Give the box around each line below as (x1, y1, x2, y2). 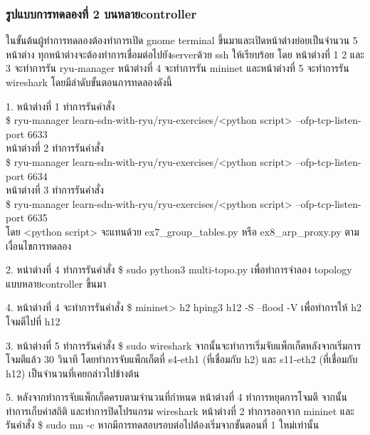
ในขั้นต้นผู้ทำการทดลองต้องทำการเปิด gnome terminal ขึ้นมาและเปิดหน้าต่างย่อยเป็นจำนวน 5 (6, 33, 358, 48)
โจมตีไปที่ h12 (6, 313, 60, 328)
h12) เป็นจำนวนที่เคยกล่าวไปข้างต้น (6, 365, 139, 380)
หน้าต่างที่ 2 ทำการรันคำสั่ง (6, 140, 104, 155)
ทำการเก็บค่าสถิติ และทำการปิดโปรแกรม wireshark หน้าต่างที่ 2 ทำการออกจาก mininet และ (6, 403, 354, 418)
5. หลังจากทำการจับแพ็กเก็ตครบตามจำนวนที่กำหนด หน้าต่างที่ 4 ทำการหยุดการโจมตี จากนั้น (6, 389, 347, 404)
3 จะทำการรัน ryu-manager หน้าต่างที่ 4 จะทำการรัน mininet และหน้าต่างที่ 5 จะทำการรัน (6, 61, 349, 75)
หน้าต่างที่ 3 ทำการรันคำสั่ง (6, 182, 104, 197)
